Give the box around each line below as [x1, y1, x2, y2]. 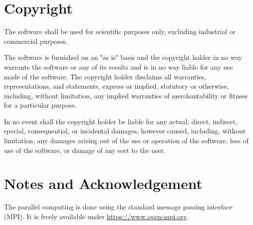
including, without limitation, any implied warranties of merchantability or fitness [4, 90, 248, 100]
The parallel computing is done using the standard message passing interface [4, 202, 233, 212]
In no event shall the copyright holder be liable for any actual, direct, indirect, [4, 116, 237, 126]
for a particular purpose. [4, 100, 77, 110]
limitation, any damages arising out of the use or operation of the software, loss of [4, 135, 249, 146]
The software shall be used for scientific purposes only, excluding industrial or [4, 26, 235, 37]
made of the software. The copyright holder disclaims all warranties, [4, 71, 207, 81]
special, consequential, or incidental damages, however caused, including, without [4, 126, 246, 136]
